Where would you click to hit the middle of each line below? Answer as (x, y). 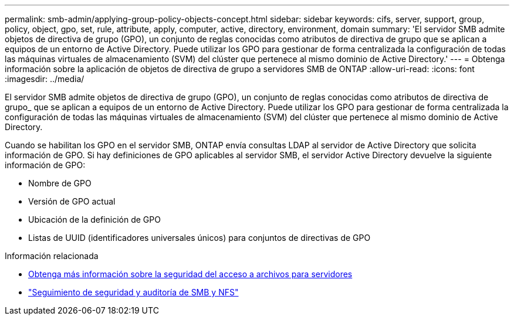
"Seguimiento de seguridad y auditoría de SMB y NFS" (133, 292)
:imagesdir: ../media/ (45, 79)
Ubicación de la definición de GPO (94, 219)
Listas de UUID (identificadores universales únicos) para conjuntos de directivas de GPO (199, 238)
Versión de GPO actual (72, 201)
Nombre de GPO (60, 183)
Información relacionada (52, 256)
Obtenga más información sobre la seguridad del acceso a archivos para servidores (190, 274)
